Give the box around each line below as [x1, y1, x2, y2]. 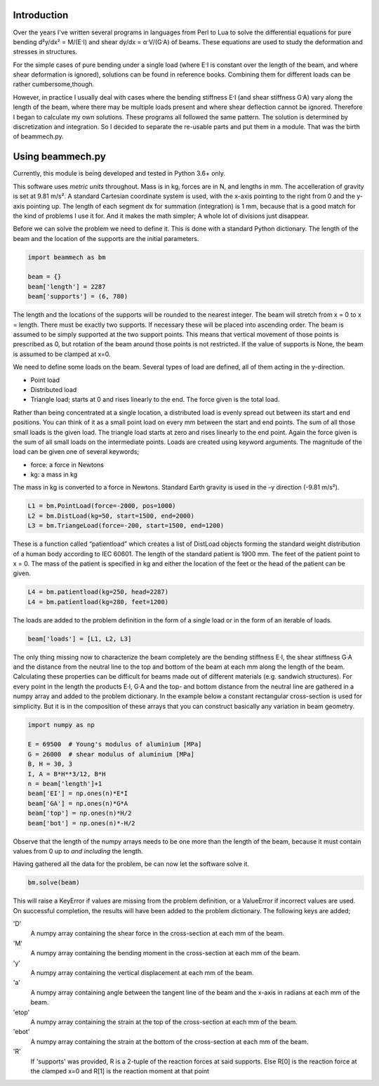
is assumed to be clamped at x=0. [13, 350, 112, 358]
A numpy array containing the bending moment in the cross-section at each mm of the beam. [30, 949, 301, 957]
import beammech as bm [27, 253, 106, 261]
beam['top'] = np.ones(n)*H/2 [27, 809, 132, 818]
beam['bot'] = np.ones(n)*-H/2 [27, 819, 136, 827]
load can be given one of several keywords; [13, 447, 140, 456]
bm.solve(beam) [27, 879, 80, 887]
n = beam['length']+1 [27, 780, 102, 787]
